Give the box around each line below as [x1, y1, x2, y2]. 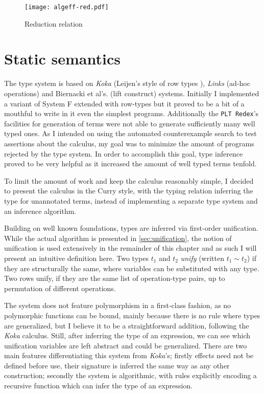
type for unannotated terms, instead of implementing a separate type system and [4, 195, 258, 206]
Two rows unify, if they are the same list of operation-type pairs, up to [4, 273, 225, 283]
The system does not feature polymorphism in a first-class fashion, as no [4, 300, 231, 311]
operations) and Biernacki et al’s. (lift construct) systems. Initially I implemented [4, 87, 259, 98]
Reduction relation [25, 18, 83, 29]
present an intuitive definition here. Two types [4, 252, 149, 263]
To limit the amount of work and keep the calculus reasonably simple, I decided [4, 175, 254, 186]
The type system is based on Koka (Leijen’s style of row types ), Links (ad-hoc [4, 78, 250, 89]
